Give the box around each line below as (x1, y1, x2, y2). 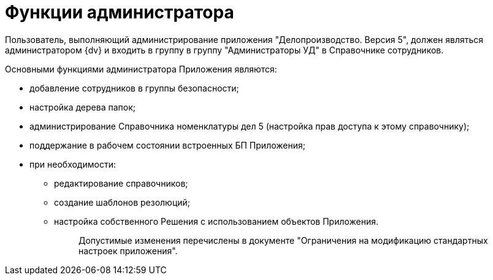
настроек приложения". (78, 245, 178, 256)
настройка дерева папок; (29, 101, 136, 112)
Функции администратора (5, 2, 234, 23)
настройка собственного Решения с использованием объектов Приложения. (54, 216, 379, 227)
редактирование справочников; (54, 177, 188, 189)
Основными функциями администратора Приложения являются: (5, 63, 277, 74)
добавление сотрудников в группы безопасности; (29, 82, 239, 93)
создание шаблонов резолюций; (54, 196, 191, 208)
